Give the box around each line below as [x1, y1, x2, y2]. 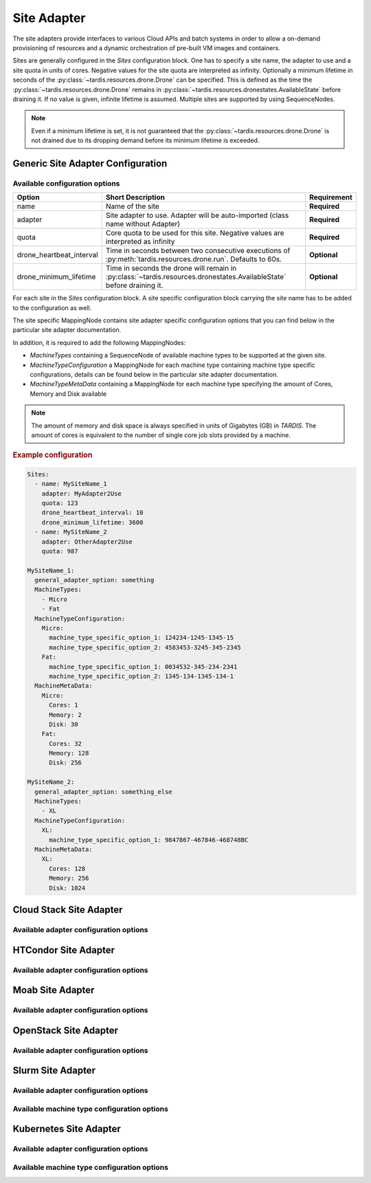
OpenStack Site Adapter [12, 1024, 119, 1036]
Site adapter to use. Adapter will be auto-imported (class [105, 210, 289, 220]
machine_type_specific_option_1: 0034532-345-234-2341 [49, 663, 238, 670]
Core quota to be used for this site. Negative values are [105, 228, 284, 238]
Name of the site [105, 201, 159, 211]
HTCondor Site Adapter [12, 944, 115, 955]
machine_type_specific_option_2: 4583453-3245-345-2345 [49, 643, 241, 651]
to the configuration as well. [12, 303, 92, 312]
